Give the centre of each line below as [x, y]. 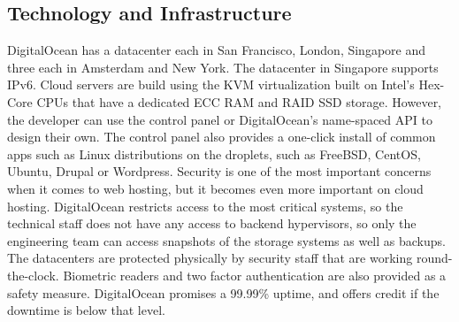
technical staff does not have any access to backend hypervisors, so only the [212, 223]
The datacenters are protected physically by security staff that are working [210, 258]
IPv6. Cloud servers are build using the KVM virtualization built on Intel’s [211, 84]
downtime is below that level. [86, 310]
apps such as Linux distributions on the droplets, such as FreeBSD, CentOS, [214, 153]
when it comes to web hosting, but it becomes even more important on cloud [215, 188]
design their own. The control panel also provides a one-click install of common [222, 137]
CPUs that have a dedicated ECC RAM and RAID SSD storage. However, [239, 101]
